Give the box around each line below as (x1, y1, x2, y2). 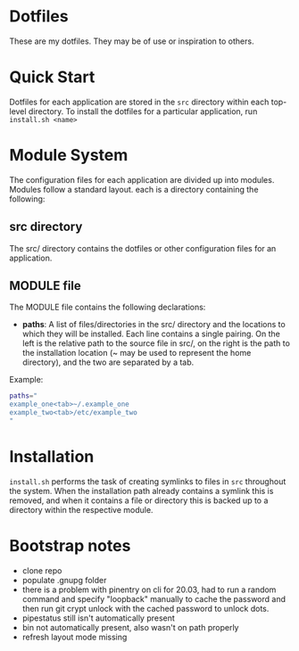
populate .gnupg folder (21, 574, 107, 585)
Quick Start (9, 67, 96, 87)
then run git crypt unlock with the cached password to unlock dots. (21, 603, 270, 614)
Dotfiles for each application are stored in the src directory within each (9, 96, 270, 107)
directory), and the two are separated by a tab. (21, 357, 195, 367)
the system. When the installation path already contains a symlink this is (9, 485, 274, 496)
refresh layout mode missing (21, 631, 128, 642)
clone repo (21, 564, 62, 576)
